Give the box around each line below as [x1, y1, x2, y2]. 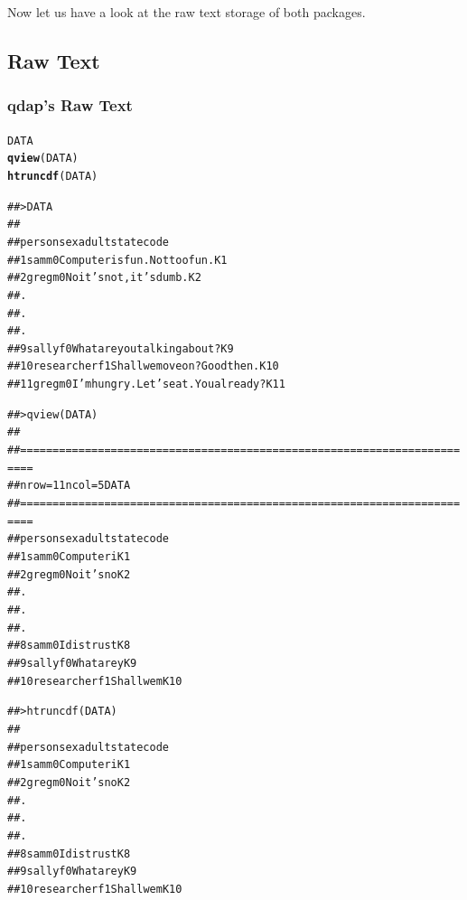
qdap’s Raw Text [7, 94, 133, 117]
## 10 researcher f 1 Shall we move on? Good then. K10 [7, 360, 279, 373]
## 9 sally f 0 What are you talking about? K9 [7, 342, 234, 355]
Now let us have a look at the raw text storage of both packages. [7, 3, 366, 21]
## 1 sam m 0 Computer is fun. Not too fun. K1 [7, 253, 228, 267]
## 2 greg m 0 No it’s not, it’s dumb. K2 [7, 271, 201, 285]
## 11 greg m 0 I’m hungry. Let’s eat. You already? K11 [7, 378, 285, 391]
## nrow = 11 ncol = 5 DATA [7, 479, 131, 492]
